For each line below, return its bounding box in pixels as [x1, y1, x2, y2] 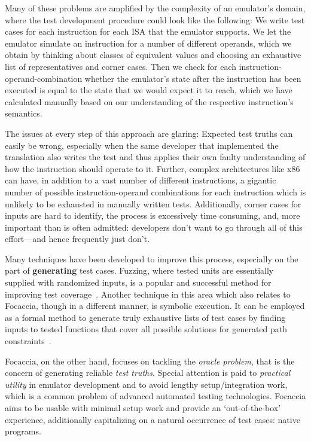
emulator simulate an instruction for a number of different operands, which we [5, 36, 292, 49]
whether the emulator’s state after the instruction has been [84, 72, 301, 84]
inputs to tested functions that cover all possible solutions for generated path [5, 323, 288, 335]
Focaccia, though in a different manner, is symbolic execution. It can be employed [5, 299, 305, 312]
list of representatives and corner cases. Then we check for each [5, 60, 237, 72]
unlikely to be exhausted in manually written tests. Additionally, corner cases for [5, 197, 301, 210]
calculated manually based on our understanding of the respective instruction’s [5, 95, 294, 108]
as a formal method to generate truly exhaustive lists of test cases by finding [5, 311, 286, 323]
